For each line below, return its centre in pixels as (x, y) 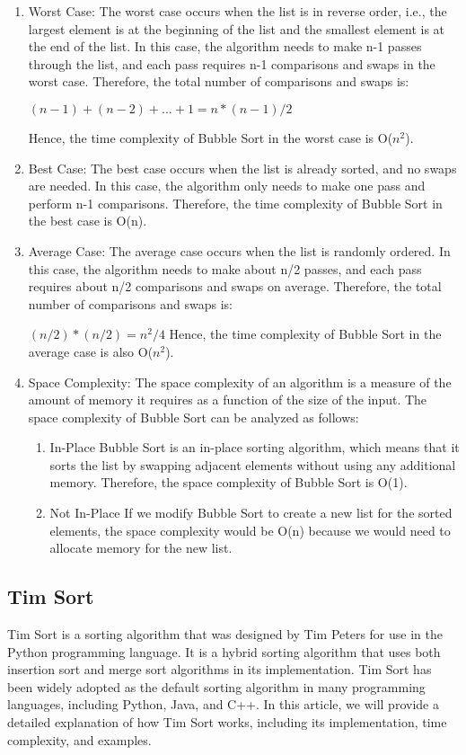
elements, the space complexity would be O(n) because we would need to (250, 530)
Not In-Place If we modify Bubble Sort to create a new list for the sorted (251, 513)
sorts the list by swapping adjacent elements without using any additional (253, 464)
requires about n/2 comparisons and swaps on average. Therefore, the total (235, 286)
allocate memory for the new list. (141, 548)
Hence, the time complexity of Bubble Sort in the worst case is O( (211, 137)
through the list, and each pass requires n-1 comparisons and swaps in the (232, 63)
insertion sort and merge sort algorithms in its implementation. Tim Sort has (220, 669)
